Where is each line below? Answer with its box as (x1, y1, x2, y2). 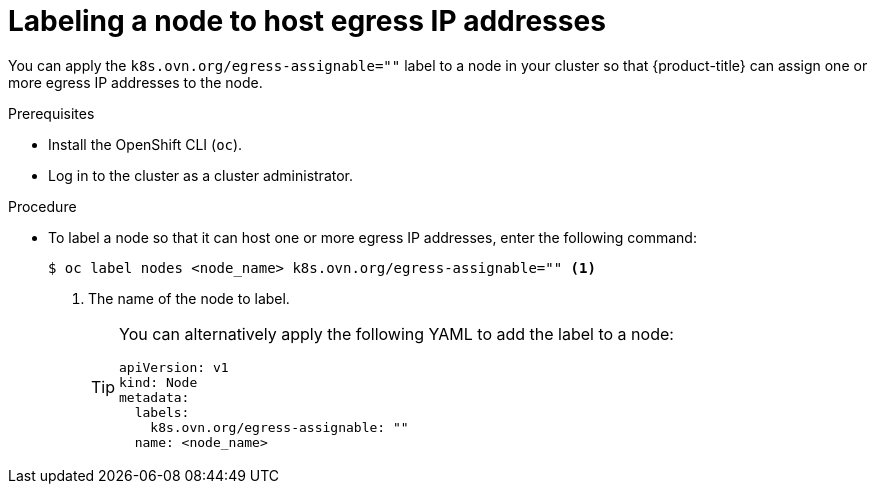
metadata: (119, 389, 190, 405)
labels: (134, 404, 190, 420)
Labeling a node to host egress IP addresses (8, 4, 606, 38)
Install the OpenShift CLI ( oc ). (48, 135, 243, 153)
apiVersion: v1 (119, 359, 229, 375)
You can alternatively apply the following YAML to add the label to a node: (119, 323, 674, 344)
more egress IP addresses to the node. (8, 73, 263, 91)
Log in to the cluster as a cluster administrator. (48, 166, 354, 184)
